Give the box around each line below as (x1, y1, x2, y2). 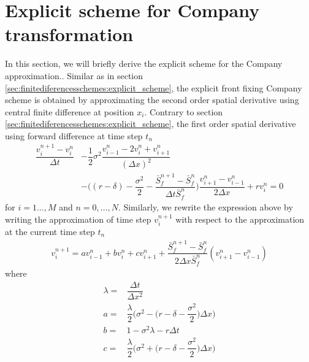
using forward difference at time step (5, 129, 143, 142)
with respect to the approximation (175, 212, 305, 225)
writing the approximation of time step (5, 212, 151, 225)
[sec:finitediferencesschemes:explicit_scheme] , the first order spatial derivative (5, 117, 296, 130)
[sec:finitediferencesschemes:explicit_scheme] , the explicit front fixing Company (5, 81, 302, 94)
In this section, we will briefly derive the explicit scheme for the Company (5, 57, 283, 70)
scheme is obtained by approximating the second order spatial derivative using (5, 93, 299, 106)
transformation (5, 21, 134, 47)
